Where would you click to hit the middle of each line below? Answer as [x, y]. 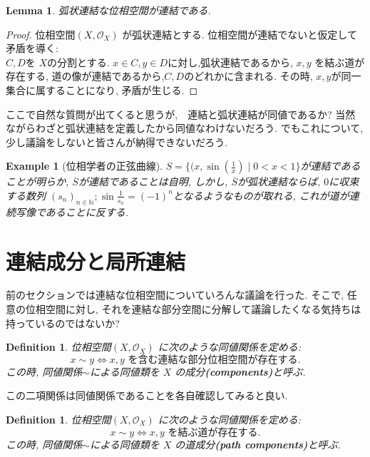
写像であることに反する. [72, 211]
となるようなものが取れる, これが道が [261, 195]
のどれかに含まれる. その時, [248, 76]
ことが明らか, [37, 181]
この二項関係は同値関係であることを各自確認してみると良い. [147, 395]
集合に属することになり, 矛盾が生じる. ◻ [102, 89]
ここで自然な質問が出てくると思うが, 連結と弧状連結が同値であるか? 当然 [181, 114]
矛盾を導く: [32, 48]
